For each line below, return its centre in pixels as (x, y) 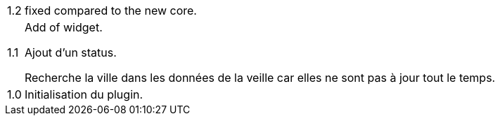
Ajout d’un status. (70, 52)
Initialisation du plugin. (84, 94)
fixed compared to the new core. (110, 10)
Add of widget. (63, 27)
